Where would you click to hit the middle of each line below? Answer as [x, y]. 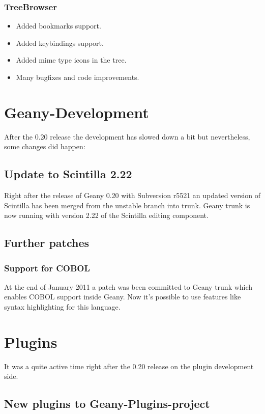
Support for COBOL [47, 268]
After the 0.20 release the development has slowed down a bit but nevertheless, [127, 136]
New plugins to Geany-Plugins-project [107, 404]
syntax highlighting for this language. [62, 307]
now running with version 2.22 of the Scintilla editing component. [106, 215]
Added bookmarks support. [58, 26]
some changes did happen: [45, 146]
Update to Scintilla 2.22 [68, 174]
